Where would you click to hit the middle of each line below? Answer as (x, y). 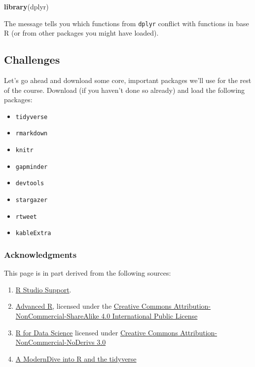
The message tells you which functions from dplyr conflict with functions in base (127, 23)
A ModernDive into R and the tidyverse (76, 358)
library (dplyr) (26, 6)
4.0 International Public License (149, 316)
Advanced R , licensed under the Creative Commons (93, 306)
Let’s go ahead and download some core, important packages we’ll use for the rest (128, 80)
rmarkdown (32, 134)
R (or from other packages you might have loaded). (81, 33)
